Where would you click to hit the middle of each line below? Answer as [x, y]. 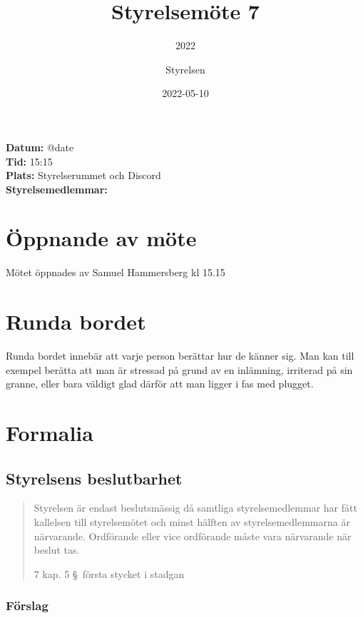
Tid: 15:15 [29, 161]
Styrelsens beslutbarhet [94, 478]
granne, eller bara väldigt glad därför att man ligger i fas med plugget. [160, 384]
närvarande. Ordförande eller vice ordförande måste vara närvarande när [193, 536]
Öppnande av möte [101, 238]
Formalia [50, 433]
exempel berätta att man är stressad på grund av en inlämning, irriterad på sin [179, 369]
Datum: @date [40, 147]
